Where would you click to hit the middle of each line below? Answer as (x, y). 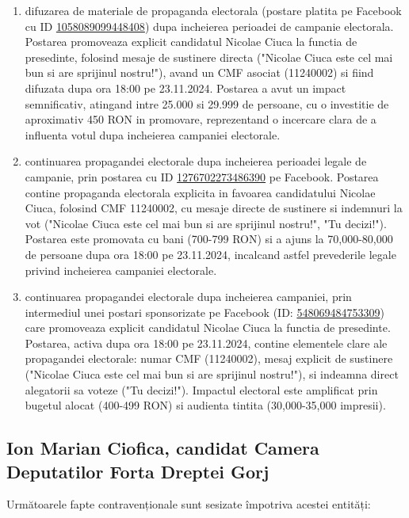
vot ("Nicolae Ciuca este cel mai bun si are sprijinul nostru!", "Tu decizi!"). (206, 223)
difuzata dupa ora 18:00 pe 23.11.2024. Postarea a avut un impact (185, 88)
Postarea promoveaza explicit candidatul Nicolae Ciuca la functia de (191, 42)
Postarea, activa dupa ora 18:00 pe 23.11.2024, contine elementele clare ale (206, 343)
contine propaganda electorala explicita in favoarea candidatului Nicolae (200, 192)
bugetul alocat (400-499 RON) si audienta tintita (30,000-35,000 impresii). (205, 405)
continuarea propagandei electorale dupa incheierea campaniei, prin (188, 297)
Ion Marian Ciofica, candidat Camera (163, 448)
